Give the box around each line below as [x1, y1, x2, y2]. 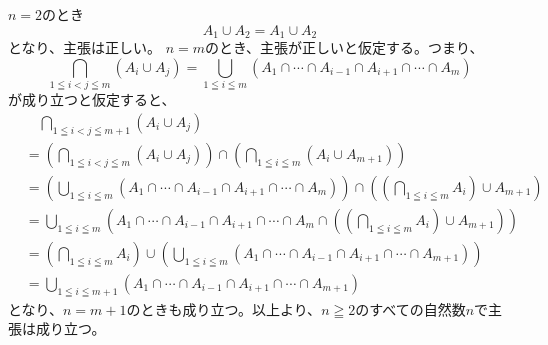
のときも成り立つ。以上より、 [126, 298, 322, 319]
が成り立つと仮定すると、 [8, 89, 176, 110]
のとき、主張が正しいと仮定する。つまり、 [205, 37, 484, 58]
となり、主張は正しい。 [8, 37, 162, 58]
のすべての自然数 [355, 298, 466, 319]
